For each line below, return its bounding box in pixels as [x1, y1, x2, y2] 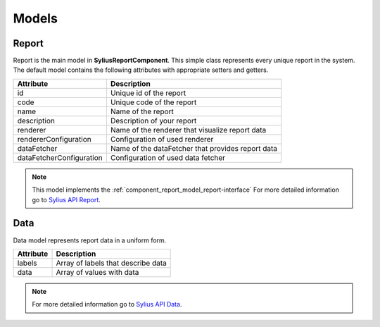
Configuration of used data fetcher [110, 152, 225, 162]
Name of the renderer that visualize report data [110, 125, 267, 135]
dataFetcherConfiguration [17, 152, 103, 162]
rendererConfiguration [17, 134, 91, 144]
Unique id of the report [110, 88, 186, 98]
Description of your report [110, 116, 197, 125]
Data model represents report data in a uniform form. [13, 236, 167, 245]
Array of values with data [56, 267, 139, 277]
